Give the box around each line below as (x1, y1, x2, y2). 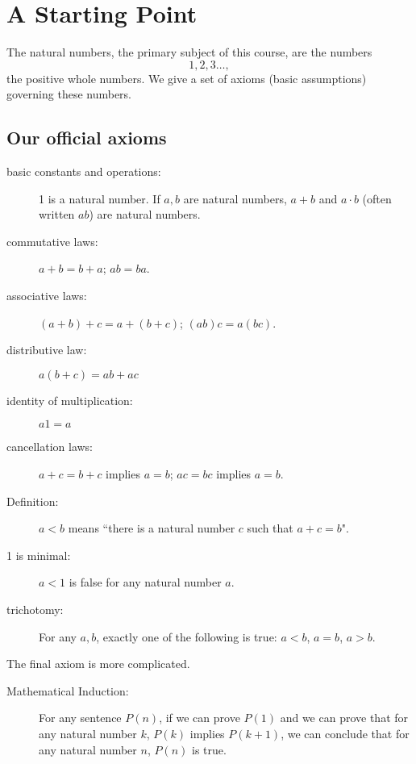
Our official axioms (6, 125, 167, 150)
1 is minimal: (6, 546, 71, 563)
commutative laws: (6, 232, 98, 249)
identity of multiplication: (6, 391, 133, 408)
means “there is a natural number (68, 520, 235, 536)
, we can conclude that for (281, 724, 410, 741)
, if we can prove (159, 709, 240, 726)
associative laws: (6, 287, 87, 304)
